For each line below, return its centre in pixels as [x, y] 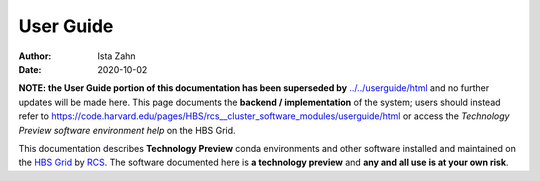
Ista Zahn [116, 56]
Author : [35, 56]
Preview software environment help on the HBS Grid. [127, 130]
